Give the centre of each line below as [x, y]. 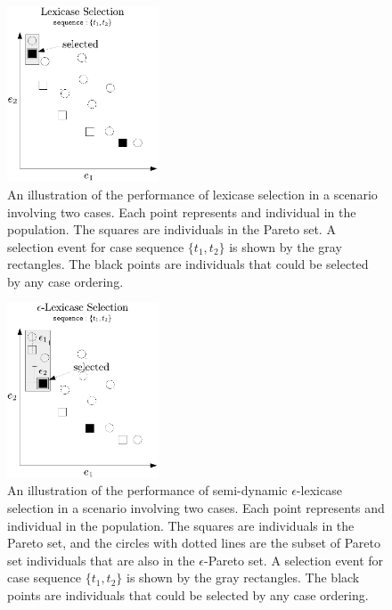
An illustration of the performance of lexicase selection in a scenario [192, 194]
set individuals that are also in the [101, 560]
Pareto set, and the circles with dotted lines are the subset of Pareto [194, 543]
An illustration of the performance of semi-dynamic [147, 490]
